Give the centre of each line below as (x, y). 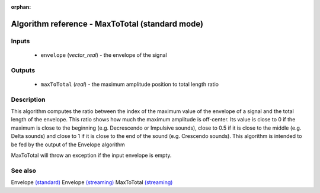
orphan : (21, 7)
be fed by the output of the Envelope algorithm (68, 144)
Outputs (23, 70)
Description (28, 99)
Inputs (20, 41)
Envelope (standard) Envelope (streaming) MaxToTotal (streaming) (92, 182)
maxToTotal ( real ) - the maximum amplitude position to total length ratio (130, 84)
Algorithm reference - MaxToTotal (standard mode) (107, 24)
